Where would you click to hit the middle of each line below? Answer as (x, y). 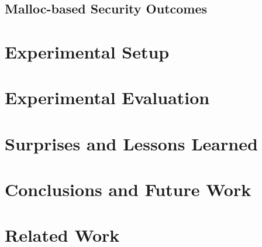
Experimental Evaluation (107, 97)
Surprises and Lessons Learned (131, 143)
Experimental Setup (87, 51)
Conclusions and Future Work (128, 189)
